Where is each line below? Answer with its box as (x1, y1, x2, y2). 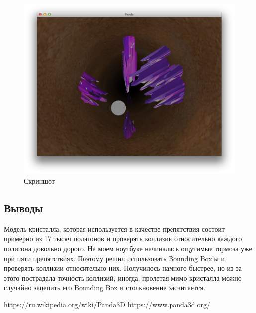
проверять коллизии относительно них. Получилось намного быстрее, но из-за (4, 263, 242, 273)
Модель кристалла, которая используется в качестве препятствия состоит (4, 223, 225, 234)
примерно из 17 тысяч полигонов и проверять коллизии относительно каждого (4, 233, 242, 244)
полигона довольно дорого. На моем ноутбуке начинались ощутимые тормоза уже (4, 243, 252, 253)
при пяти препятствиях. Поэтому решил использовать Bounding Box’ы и (4, 253, 225, 263)
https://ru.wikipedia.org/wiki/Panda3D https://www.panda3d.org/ (4, 299, 210, 309)
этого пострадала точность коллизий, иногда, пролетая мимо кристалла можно (4, 272, 242, 283)
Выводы (4, 200, 43, 215)
